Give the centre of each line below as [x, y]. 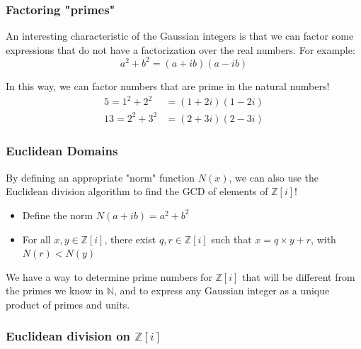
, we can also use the [274, 177]
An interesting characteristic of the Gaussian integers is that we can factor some [180, 36]
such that [231, 239]
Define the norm [58, 215]
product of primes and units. [68, 304]
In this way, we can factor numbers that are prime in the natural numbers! [168, 85]
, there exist [130, 239]
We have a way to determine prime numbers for [109, 276]
